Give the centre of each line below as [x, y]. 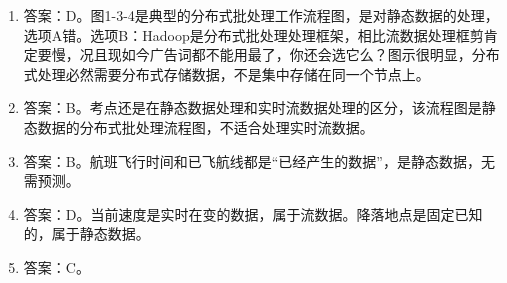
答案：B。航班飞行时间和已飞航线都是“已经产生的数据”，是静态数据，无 [259, 160]
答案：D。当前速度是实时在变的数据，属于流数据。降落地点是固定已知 [253, 213]
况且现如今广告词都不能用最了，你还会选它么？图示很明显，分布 [289, 54]
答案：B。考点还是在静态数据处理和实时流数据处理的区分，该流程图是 [252, 107]
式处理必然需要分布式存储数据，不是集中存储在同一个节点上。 [226, 73]
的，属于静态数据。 [86, 233]
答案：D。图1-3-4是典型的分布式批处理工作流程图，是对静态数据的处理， [261, 15]
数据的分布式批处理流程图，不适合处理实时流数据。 [205, 126]
